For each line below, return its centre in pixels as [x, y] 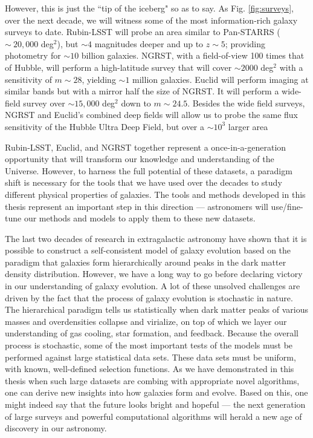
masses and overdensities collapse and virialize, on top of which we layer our [146, 321]
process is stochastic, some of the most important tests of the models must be [149, 345]
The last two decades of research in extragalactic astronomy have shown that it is [156, 238]
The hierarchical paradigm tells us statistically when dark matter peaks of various [156, 309]
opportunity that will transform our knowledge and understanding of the [140, 159]
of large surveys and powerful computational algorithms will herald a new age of [153, 416]
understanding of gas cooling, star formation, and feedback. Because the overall [152, 333]
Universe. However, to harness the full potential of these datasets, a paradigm [149, 170]
